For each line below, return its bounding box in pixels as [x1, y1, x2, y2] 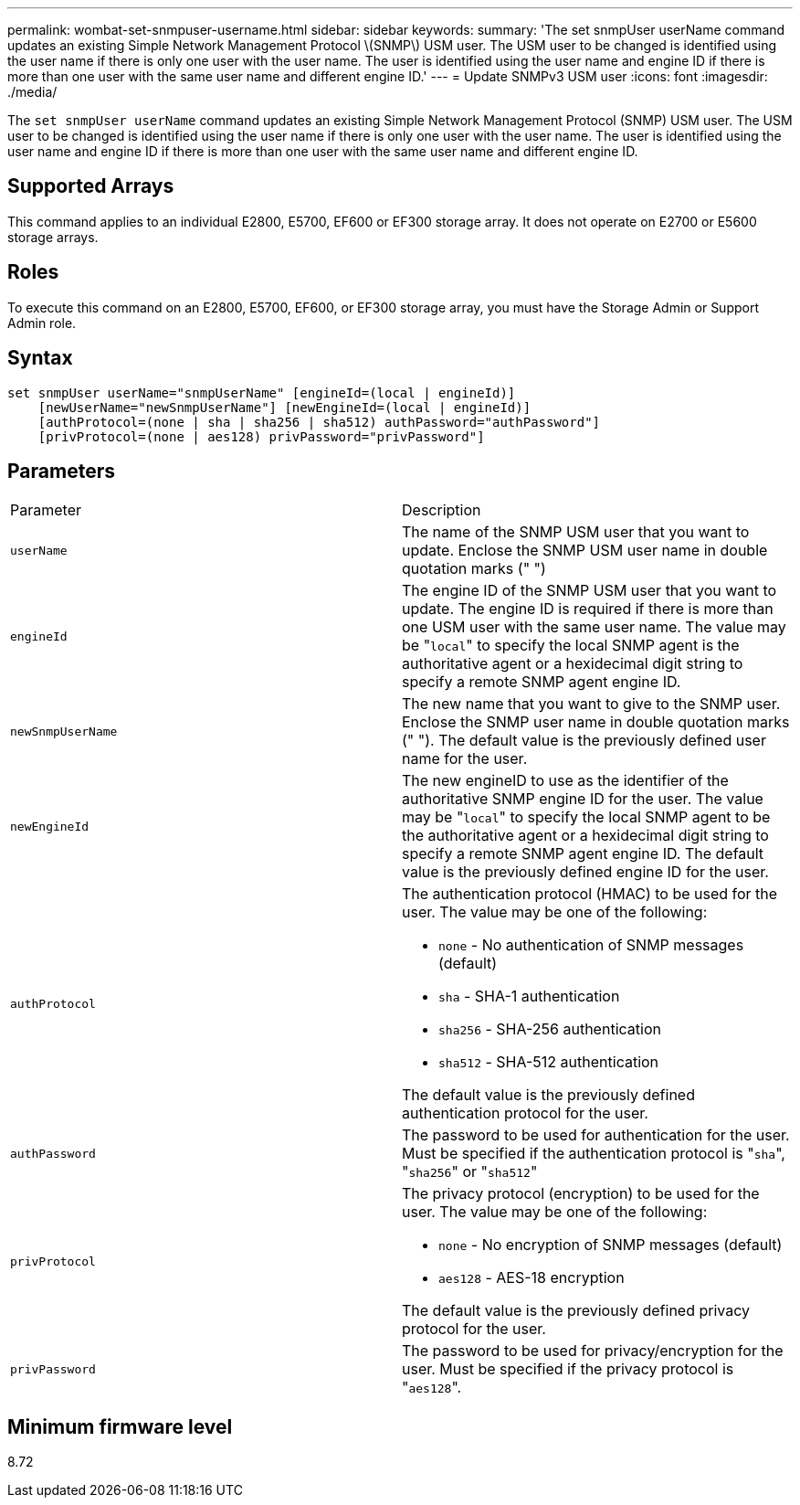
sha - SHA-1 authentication [438, 987, 620, 1006]
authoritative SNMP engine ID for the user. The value [402, 790, 763, 809]
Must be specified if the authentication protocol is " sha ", [402, 1144, 785, 1163]
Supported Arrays [7, 175, 174, 198]
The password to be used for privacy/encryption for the [402, 1341, 784, 1361]
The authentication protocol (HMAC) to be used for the [402, 885, 778, 904]
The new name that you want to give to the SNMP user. [402, 694, 781, 714]
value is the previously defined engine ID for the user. [402, 863, 769, 882]
